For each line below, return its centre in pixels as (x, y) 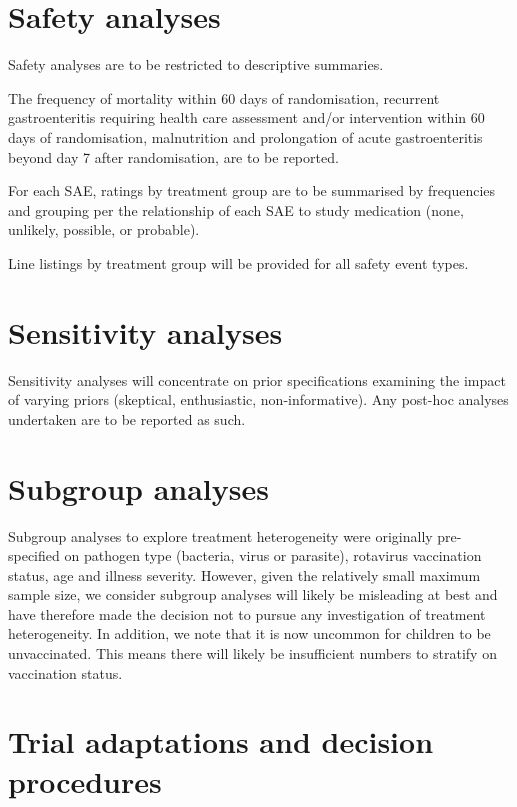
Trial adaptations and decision (221, 741)
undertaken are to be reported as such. (127, 418)
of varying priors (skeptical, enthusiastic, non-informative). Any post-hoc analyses (258, 399)
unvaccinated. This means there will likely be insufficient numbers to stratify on (252, 653)
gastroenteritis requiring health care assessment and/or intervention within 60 (246, 117)
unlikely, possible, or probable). (104, 229)
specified (34, 555)
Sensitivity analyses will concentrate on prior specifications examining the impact (257, 379)
